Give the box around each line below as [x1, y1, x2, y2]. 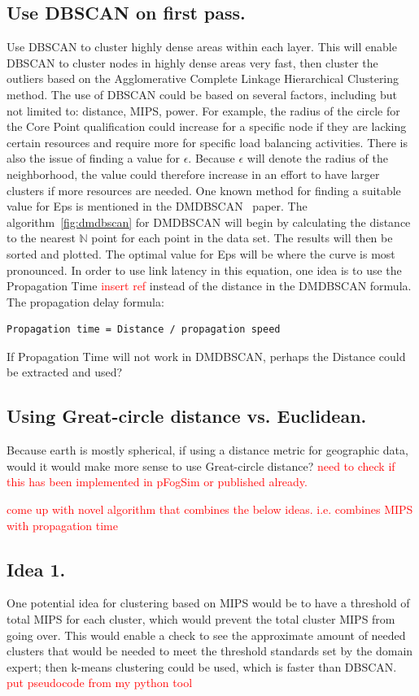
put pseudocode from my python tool [7, 674, 193, 691]
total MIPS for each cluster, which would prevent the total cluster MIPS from [7, 611, 395, 628]
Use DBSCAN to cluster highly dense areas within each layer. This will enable [7, 38, 397, 55]
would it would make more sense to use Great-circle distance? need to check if [7, 457, 395, 474]
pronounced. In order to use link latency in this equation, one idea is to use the [7, 261, 402, 278]
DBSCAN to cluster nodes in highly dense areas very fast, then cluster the [7, 54, 378, 71]
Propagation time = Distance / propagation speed [7, 324, 281, 336]
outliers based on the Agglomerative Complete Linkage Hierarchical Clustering [7, 70, 399, 87]
